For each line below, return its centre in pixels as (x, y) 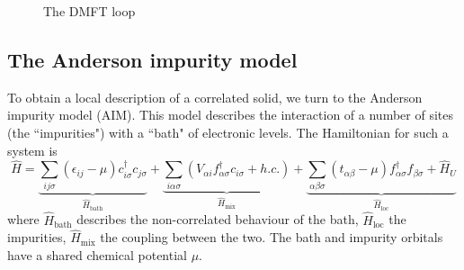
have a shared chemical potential (97, 254)
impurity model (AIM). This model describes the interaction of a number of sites (230, 115)
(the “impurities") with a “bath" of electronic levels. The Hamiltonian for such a (228, 132)
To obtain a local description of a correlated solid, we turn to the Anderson (215, 97)
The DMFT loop (89, 11)
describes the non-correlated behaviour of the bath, (218, 219)
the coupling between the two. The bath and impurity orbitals (272, 237)
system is (32, 150)
